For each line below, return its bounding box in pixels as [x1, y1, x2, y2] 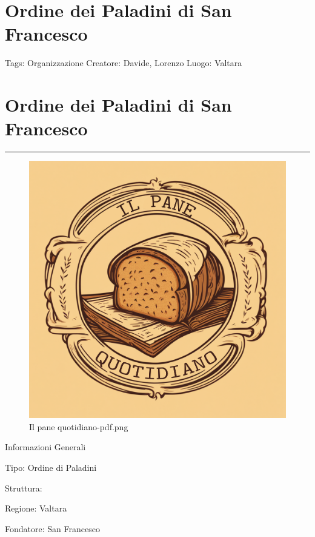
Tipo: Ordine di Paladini [5, 461, 97, 473]
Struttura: [5, 481, 42, 494]
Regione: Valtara [5, 502, 67, 515]
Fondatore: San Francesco [5, 522, 100, 535]
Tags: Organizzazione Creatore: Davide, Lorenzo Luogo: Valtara [5, 56, 242, 69]
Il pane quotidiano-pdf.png [29, 420, 128, 433]
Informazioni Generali [5, 441, 86, 453]
